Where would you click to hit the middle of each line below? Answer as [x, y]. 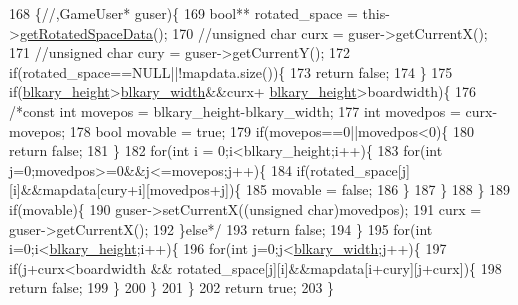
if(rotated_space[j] [353, 169]
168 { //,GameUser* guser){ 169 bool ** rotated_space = [183, 13]
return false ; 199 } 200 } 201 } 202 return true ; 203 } [172, 287]
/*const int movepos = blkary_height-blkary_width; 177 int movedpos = [235, 110]
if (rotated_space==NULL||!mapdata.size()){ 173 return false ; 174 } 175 [231, 71]
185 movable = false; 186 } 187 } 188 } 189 [378, 189]
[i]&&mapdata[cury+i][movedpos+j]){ [125, 189]
